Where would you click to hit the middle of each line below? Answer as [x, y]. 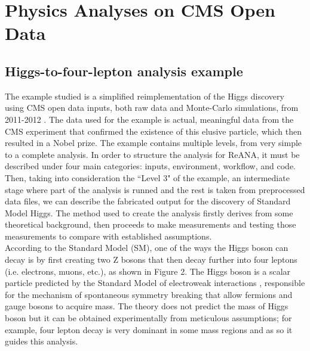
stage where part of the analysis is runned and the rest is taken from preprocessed [155, 189]
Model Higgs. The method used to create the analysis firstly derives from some [149, 212]
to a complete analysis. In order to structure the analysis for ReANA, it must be [152, 154]
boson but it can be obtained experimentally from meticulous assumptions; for [148, 318]
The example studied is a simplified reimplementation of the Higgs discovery [145, 96]
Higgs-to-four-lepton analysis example [124, 71]
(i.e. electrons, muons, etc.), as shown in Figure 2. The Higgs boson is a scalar [148, 271]
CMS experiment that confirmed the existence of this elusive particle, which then [153, 131]
